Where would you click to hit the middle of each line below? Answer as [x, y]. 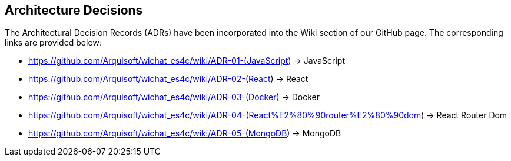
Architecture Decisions [74, 10]
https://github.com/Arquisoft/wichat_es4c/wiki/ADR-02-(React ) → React [168, 79]
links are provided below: [54, 43]
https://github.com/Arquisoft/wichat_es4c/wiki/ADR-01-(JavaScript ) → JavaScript [187, 61]
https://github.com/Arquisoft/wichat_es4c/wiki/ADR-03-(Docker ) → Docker [174, 97]
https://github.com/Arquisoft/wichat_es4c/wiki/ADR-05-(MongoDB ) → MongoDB [185, 133]
